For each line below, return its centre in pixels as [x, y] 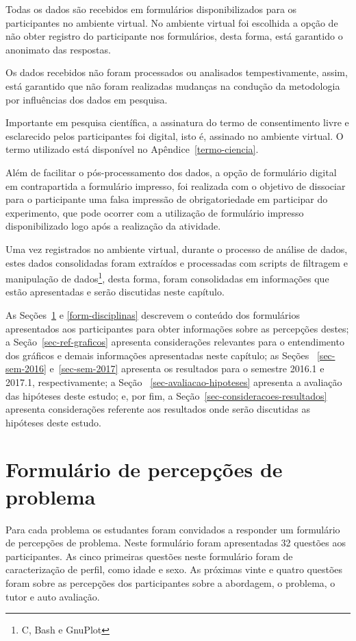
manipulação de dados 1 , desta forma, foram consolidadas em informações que [167, 277]
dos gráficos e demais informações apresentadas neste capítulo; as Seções [157, 355]
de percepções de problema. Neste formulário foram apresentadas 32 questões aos [176, 543]
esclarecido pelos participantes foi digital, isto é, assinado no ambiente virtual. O [175, 135]
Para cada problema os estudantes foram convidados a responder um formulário [173, 529]
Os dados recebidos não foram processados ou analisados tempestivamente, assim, [177, 72]
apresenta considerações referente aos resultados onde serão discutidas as [158, 409]
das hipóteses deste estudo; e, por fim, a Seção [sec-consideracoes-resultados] [166, 395]
